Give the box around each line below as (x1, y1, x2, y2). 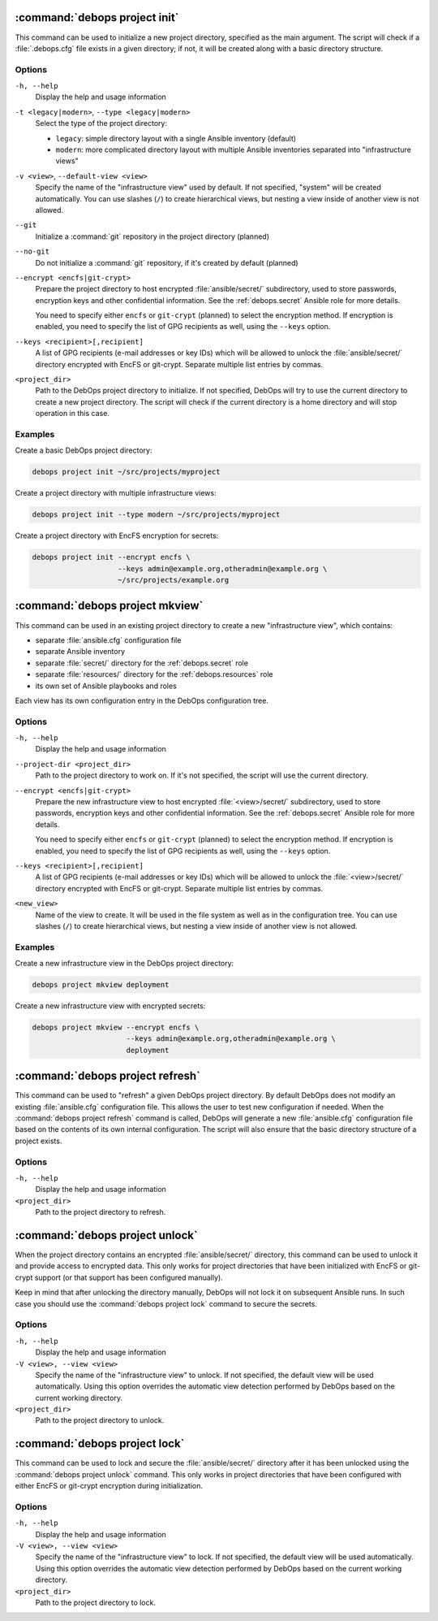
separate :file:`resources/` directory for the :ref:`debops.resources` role (35, 670, 273, 679)
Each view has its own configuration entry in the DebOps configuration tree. (15, 696, 269, 705)
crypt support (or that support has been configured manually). (15, 1272, 223, 1282)
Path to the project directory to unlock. (35, 1415, 165, 1425)
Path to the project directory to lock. (35, 1597, 156, 1608)
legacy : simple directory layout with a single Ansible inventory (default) (55, 133, 296, 143)
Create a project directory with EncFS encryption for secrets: (15, 531, 219, 540)
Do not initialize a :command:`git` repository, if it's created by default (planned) (35, 258, 299, 267)
